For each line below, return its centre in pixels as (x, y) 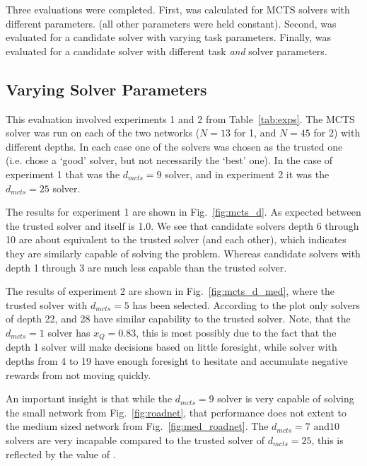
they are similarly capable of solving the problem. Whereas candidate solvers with (183, 253)
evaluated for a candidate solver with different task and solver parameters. (167, 51)
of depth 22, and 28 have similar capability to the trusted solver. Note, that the (178, 319)
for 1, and (255, 133)
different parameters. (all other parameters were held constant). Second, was (171, 23)
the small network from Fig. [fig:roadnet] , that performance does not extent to (176, 412)
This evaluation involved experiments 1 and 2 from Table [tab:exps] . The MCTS (180, 118)
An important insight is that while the (89, 398)
